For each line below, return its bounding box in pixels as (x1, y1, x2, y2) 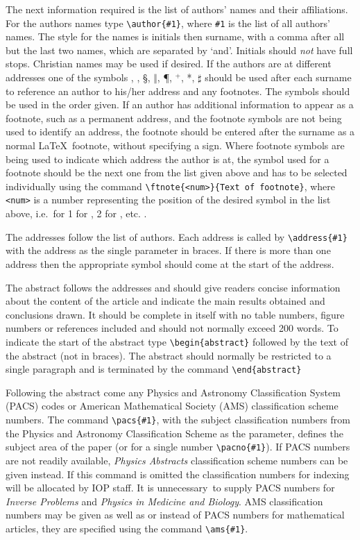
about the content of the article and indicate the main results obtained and (6, 294, 325, 308)
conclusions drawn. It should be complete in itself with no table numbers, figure (6, 307, 345, 321)
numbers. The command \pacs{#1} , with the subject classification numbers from (6, 412, 350, 426)
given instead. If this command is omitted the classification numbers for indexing (6, 466, 350, 481)
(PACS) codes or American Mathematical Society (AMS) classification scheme (6, 398, 338, 413)
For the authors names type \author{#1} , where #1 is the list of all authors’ (6, 15, 330, 30)
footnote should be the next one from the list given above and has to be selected (6, 165, 348, 180)
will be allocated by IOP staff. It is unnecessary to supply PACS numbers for (6, 480, 335, 495)
